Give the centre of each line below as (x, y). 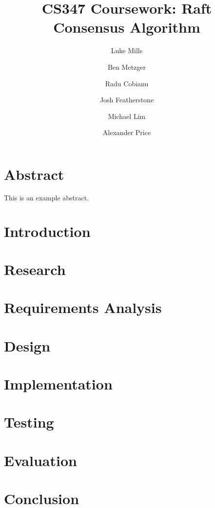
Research (35, 269)
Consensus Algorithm (127, 27)
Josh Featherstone (127, 100)
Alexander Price (127, 132)
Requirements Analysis (83, 307)
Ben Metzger (127, 67)
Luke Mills (127, 50)
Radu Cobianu (127, 83)
